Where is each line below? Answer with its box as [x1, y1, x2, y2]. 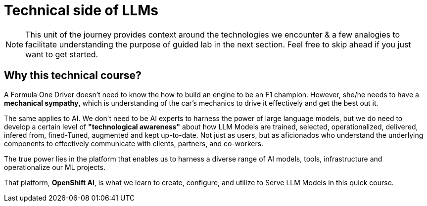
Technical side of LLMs [4, 2, 158, 19]
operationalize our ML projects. [4, 163, 105, 171]
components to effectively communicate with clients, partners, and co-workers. [4, 139, 264, 148]
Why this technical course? [4, 69, 142, 82]
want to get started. [25, 49, 98, 59]
